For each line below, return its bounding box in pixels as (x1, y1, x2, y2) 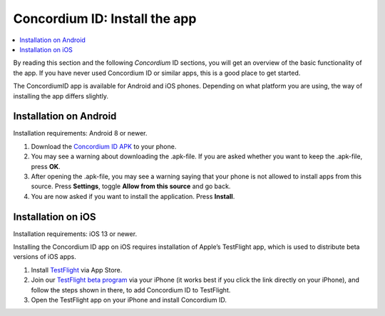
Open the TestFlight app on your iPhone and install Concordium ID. (31, 296, 227, 304)
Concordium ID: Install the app (13, 11, 197, 26)
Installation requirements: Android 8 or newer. (13, 129, 148, 138)
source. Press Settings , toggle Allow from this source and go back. (31, 182, 231, 190)
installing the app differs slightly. (13, 91, 108, 100)
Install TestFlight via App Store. (31, 265, 123, 274)
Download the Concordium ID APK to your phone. (31, 142, 177, 151)
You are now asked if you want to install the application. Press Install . (31, 192, 235, 200)
